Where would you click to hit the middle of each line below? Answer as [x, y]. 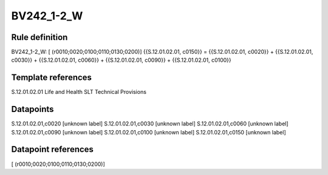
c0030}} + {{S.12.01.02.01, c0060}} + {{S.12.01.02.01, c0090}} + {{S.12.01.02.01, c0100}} [121, 60]
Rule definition [39, 37]
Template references [52, 78]
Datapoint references [53, 149]
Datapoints [32, 109]
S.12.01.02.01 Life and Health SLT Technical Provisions [79, 92]
